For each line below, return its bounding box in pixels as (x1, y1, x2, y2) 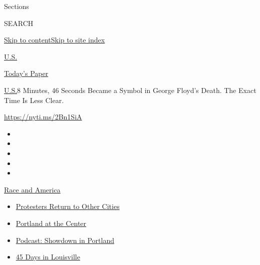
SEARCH (4, 17, 34, 28)
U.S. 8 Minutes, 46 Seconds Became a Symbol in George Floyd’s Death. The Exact (4, 84, 256, 95)
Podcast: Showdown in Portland (16, 234, 114, 245)
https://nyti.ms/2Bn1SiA (4, 111, 82, 122)
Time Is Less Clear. (4, 94, 64, 105)
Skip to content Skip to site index (4, 34, 105, 45)
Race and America (4, 184, 61, 194)
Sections (4, 1, 29, 11)
